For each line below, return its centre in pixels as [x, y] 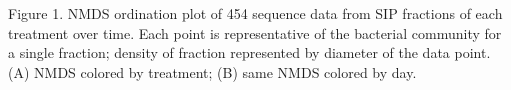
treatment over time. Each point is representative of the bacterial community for [255, 32]
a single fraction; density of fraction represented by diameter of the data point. [249, 52]
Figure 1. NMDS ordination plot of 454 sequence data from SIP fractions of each [255, 13]
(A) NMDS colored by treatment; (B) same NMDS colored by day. [212, 71]
